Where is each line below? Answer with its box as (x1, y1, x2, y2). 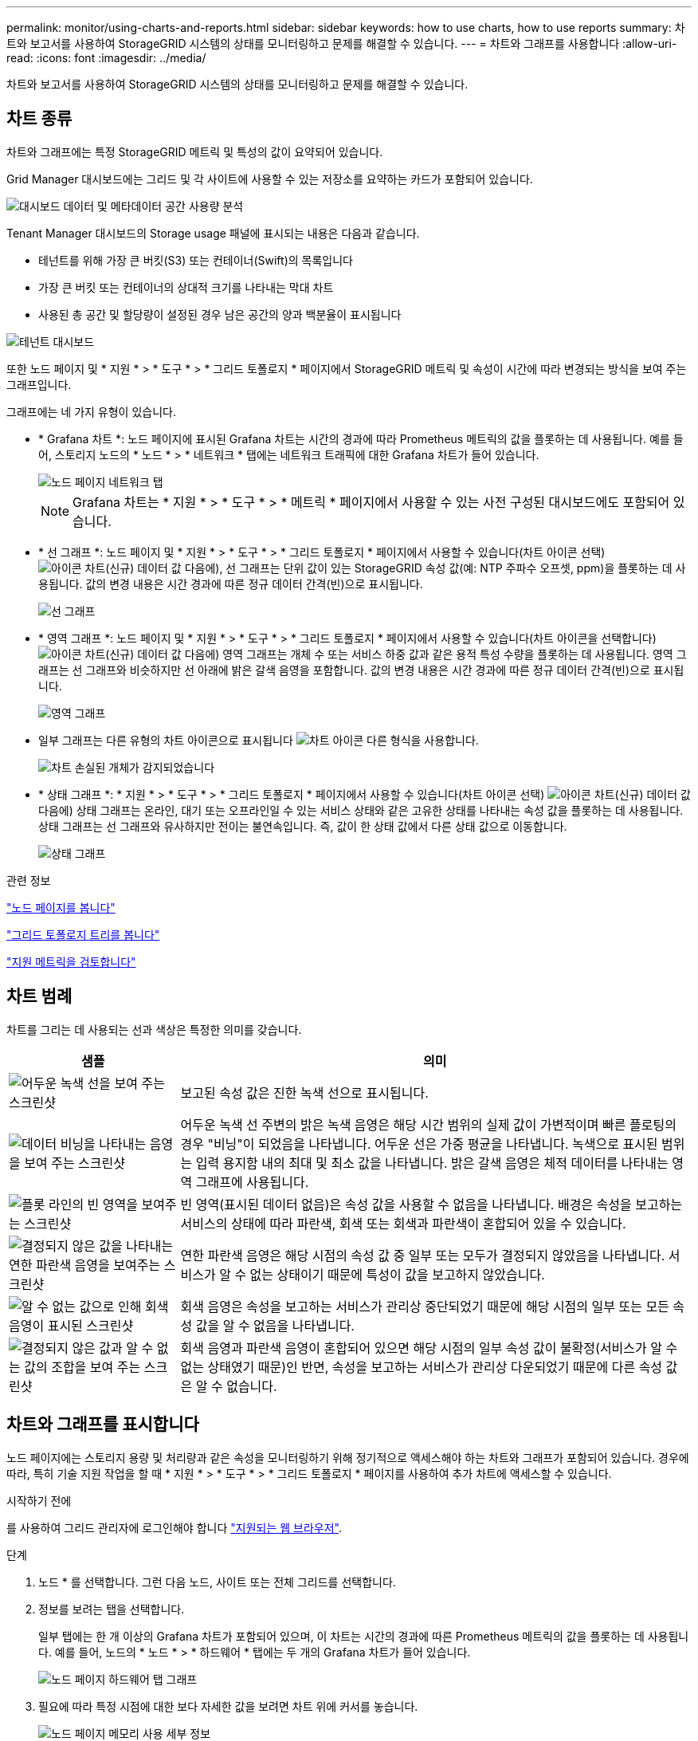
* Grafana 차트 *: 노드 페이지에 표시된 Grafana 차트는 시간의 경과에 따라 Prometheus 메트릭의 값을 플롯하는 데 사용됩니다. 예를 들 (38, 431, 684, 446)
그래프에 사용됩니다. (195, 1173, 309, 1190)
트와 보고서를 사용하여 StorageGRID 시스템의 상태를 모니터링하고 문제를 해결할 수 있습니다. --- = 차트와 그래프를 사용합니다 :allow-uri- (6, 37, 677, 50)
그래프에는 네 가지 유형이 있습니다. (6, 404, 176, 419)
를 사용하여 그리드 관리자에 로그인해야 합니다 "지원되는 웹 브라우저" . (6, 1520, 342, 1535)
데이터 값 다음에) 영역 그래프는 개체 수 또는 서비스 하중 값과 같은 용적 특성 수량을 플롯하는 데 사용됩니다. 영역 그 (137, 646, 687, 661)
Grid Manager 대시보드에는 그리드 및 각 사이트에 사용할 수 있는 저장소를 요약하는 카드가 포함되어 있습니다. (6, 171, 533, 186)
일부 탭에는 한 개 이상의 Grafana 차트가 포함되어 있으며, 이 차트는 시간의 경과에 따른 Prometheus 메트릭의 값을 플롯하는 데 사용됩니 (38, 1629, 689, 1643)
